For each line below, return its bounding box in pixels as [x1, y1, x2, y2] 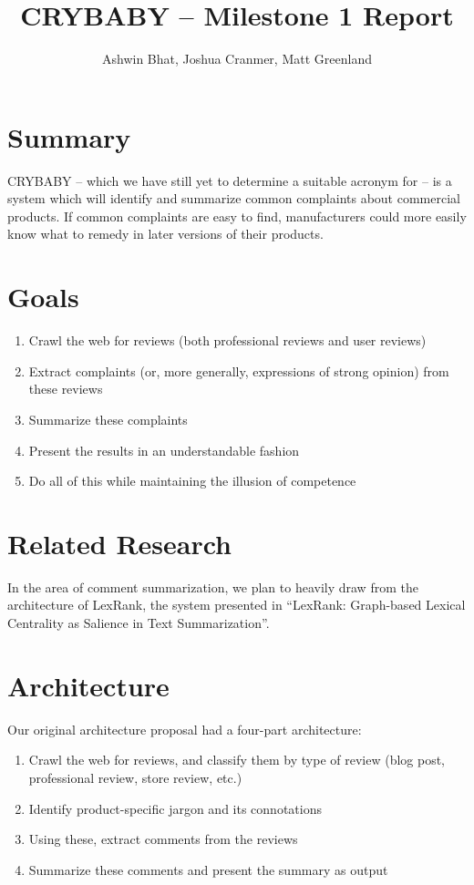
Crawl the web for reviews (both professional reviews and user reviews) [28, 331, 427, 350]
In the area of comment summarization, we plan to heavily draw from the [7, 577, 418, 596]
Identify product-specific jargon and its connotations [28, 798, 322, 818]
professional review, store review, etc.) [28, 767, 242, 787]
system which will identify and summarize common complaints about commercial [7, 189, 460, 208]
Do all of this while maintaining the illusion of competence [28, 471, 356, 490]
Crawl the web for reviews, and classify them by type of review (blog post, [28, 750, 446, 769]
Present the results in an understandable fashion [28, 440, 300, 459]
